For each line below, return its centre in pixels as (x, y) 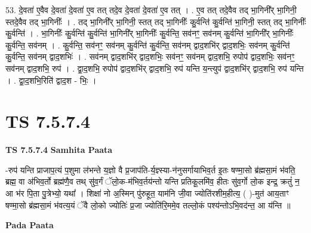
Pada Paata (30, 225)
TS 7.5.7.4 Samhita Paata (59, 150)
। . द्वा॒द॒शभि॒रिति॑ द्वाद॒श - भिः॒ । (51, 80)
